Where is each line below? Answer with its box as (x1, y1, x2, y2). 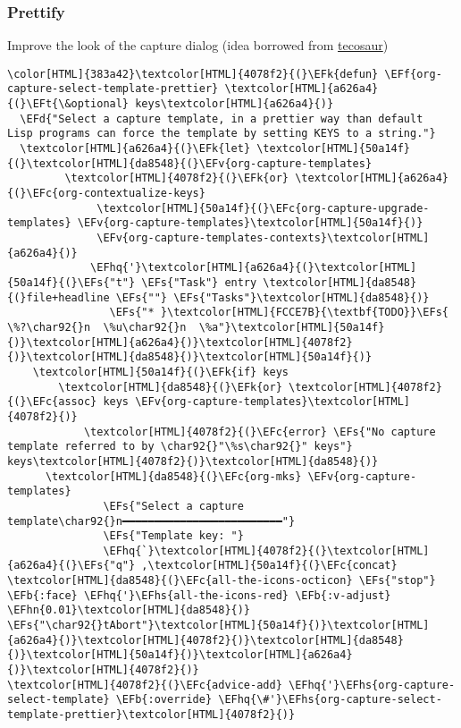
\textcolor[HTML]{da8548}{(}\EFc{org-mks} (45, 470, 302, 483)
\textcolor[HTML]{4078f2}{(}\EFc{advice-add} (7, 678, 282, 691)
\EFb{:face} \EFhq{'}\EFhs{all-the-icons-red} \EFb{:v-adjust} (7, 588, 391, 602)
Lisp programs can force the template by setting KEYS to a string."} (7, 127, 436, 140)
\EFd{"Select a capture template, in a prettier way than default (20, 112, 423, 125)
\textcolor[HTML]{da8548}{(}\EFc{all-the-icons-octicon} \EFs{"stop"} (7, 574, 436, 588)
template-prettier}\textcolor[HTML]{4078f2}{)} (7, 708, 296, 722)
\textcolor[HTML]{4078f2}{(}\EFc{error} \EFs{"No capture (83, 425, 436, 438)
